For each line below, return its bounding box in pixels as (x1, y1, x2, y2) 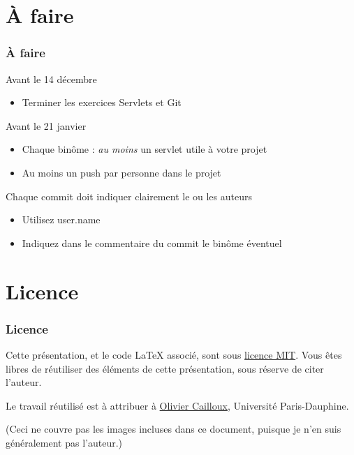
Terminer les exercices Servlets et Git (22, 95, 182, 110)
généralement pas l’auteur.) (6, 435, 122, 449)
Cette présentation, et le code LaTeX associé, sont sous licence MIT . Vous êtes (6, 347, 342, 361)
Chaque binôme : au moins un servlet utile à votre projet (22, 142, 267, 156)
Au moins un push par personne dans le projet (22, 165, 221, 179)
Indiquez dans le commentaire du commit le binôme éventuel (22, 235, 282, 250)
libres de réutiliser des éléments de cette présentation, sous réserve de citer (6, 361, 324, 375)
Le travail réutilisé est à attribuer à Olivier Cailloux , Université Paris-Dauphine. (6, 398, 349, 412)
